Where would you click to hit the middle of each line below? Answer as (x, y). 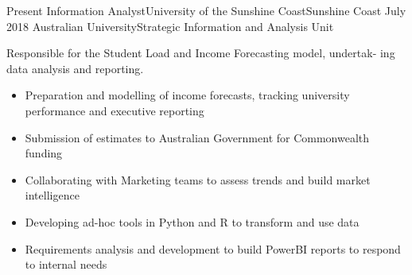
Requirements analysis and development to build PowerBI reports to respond (213, 248)
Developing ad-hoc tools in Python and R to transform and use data (192, 221)
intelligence (52, 195)
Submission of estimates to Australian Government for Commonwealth (197, 137)
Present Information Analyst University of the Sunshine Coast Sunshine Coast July (206, 10)
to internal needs (66, 264)
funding (44, 153)
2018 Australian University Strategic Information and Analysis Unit (170, 26)
